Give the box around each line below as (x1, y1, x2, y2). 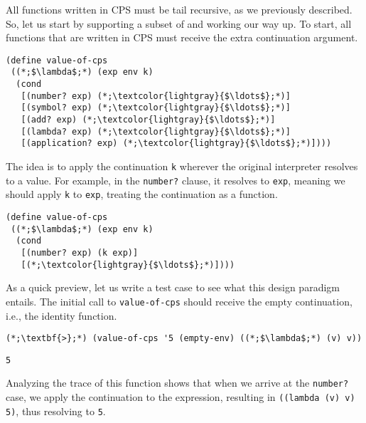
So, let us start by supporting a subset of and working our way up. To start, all (6, 16, 352, 31)
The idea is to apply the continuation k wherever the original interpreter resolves (6, 159, 358, 174)
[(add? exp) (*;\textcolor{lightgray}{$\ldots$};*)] (21, 115, 276, 125)
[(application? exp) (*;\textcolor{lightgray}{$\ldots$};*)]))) (21, 138, 332, 149)
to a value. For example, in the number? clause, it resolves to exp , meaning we (6, 172, 345, 187)
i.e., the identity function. (6, 308, 117, 323)
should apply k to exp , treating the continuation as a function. (6, 187, 278, 202)
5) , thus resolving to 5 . (6, 403, 106, 418)
